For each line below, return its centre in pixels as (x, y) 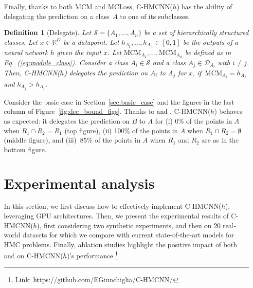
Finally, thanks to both (38, 6)
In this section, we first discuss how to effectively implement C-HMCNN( (113, 206)
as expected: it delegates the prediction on (67, 120)
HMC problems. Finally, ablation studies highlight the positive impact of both (121, 244)
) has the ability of (204, 6)
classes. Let (21, 42)
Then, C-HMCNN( (32, 72)
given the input (79, 52)
